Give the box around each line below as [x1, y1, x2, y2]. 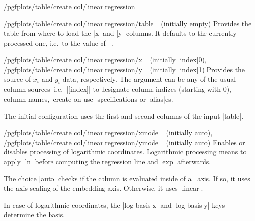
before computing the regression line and [35, 156, 158, 166]
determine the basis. [4, 209, 65, 220]
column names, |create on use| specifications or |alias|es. [4, 93, 173, 104]
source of [4, 74, 31, 84]
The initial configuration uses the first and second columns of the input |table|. [4, 110, 244, 121]
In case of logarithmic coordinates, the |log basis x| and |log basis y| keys [4, 199, 225, 210]
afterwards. [177, 156, 211, 166]
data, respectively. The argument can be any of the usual [62, 74, 236, 84]
